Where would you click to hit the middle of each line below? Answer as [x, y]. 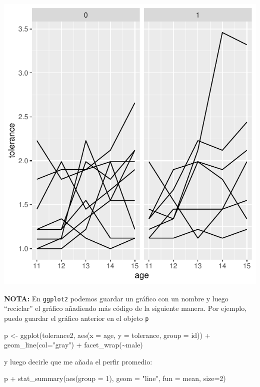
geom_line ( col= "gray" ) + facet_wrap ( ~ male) [73, 345]
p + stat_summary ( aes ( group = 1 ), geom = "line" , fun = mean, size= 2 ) [115, 378]
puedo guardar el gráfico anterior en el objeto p [76, 318]
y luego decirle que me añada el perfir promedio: [78, 361]
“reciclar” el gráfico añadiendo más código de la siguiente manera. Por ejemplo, [125, 308]
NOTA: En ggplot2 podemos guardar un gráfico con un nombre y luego [116, 298]
